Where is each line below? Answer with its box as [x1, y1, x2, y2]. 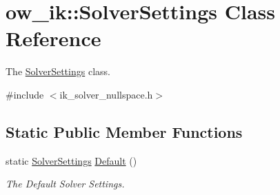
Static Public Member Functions [6, 121, 243, 142]
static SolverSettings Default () [6, 153, 137, 167]
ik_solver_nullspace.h [59, 87, 153, 101]
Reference [6, 24, 101, 52]
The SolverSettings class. [6, 64, 110, 79]
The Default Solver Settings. [6, 176, 125, 191]
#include [6, 87, 44, 101]
